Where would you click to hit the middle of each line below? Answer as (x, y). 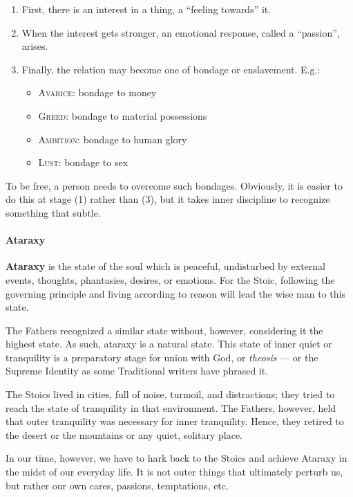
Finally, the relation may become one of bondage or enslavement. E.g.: (171, 69)
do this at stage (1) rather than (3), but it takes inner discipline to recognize (168, 199)
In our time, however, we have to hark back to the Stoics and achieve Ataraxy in (176, 458)
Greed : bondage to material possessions (123, 115)
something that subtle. (53, 212)
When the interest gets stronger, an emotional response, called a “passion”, (181, 32)
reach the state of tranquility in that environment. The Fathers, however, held (171, 407)
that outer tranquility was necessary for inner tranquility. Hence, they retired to (175, 421)
